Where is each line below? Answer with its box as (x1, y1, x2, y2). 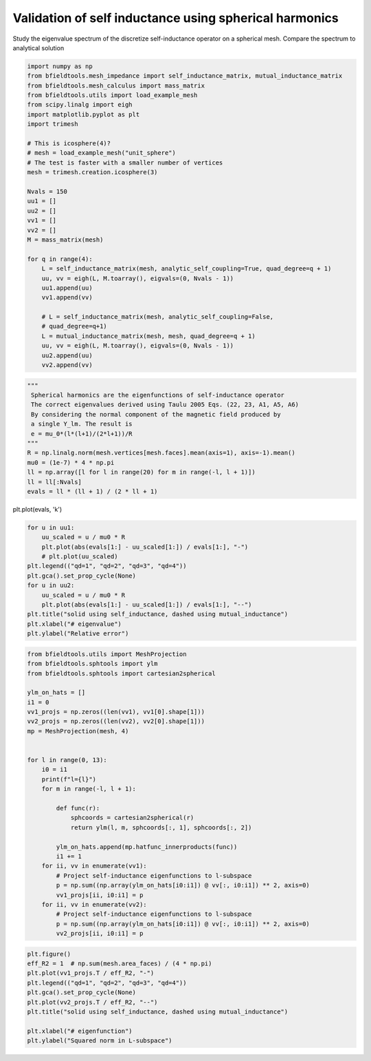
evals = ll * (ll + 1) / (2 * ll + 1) (27, 487, 158, 495)
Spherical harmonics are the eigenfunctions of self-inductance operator (31, 391, 285, 399)
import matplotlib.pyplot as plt (27, 110, 140, 118)
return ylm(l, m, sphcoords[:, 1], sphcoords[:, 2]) (70, 823, 252, 831)
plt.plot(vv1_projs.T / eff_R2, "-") (27, 969, 155, 977)
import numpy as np (27, 62, 93, 70)
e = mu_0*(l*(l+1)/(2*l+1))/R (31, 430, 133, 437)
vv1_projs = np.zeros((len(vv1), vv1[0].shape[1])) (27, 708, 205, 716)
